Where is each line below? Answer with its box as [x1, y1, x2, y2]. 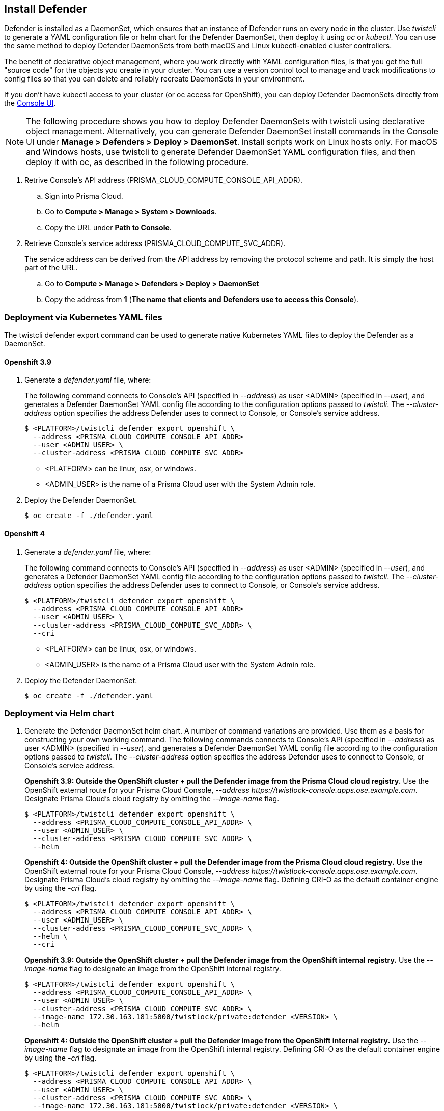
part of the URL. [24, 263, 78, 273]
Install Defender [4, 3, 87, 15]
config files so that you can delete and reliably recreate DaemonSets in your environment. [4, 74, 305, 84]
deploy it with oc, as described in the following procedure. [26, 157, 249, 168]
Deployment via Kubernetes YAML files [4, 312, 162, 322]
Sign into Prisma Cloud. [45, 192, 123, 201]
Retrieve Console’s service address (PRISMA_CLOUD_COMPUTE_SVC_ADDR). [24, 239, 286, 248]
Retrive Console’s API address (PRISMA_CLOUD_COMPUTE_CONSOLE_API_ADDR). [24, 176, 303, 185]
